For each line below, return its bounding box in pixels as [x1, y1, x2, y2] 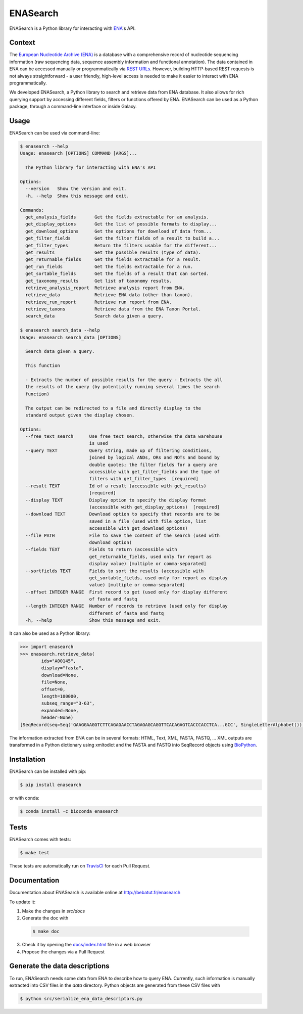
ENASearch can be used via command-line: [9, 130, 100, 136]
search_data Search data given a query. [25, 313, 164, 319]
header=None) [41, 715, 74, 720]
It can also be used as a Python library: [9, 630, 91, 636]
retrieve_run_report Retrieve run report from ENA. [25, 299, 172, 305]
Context [9, 38, 35, 47]
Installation [9, 755, 45, 763]
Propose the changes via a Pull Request [22, 948, 105, 955]
